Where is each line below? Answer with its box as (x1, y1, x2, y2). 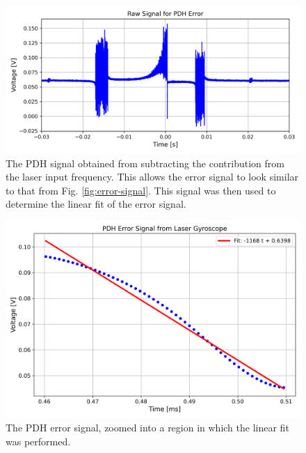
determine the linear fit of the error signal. (6, 197, 186, 211)
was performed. (6, 433, 71, 448)
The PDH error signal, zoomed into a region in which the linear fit (6, 420, 289, 434)
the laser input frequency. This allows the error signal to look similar (6, 169, 299, 184)
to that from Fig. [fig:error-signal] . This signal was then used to (6, 183, 276, 197)
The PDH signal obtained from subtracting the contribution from (6, 155, 284, 170)
